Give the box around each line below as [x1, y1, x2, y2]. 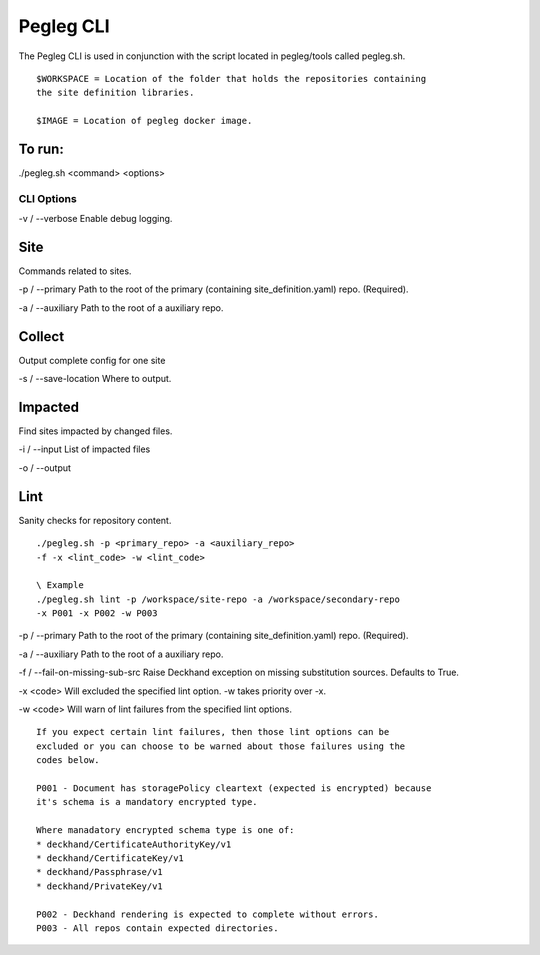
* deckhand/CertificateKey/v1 [36, 852, 185, 864]
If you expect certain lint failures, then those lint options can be [36, 726, 390, 738]
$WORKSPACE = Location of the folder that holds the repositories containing [36, 73, 427, 84]
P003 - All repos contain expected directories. [36, 922, 279, 934]
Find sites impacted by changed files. [18, 425, 173, 437]
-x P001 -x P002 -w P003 [36, 608, 158, 619]
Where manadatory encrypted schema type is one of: [36, 825, 295, 836]
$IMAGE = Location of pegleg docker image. [36, 115, 253, 127]
